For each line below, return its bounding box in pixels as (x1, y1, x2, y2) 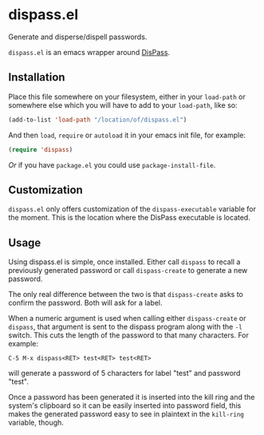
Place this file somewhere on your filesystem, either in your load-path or (8, 92, 246, 101)
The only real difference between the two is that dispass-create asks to (8, 290, 243, 299)
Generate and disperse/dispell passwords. (8, 32, 148, 42)
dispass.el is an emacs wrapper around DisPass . (8, 47, 170, 57)
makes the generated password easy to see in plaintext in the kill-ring (8, 409, 245, 419)
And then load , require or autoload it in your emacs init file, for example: (8, 130, 246, 140)
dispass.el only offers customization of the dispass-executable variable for (8, 204, 257, 214)
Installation (8, 70, 65, 85)
